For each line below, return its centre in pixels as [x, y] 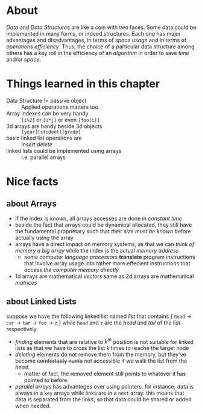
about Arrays [31, 204]
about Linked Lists [41, 302]
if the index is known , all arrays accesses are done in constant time [99, 218]
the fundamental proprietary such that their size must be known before [103, 231]
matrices [26, 282]
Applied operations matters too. [61, 107]
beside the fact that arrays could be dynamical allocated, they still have [103, 225]
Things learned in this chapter [83, 84]
